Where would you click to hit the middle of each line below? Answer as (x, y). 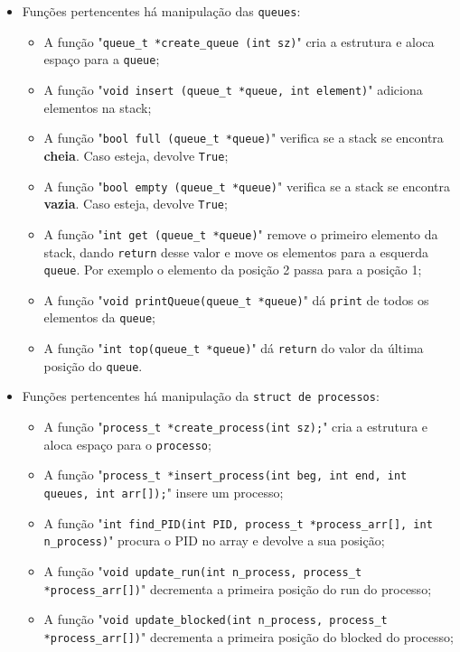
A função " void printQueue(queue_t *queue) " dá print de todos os (236, 299)
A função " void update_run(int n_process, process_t (203, 571)
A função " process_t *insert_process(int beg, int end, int (225, 475)
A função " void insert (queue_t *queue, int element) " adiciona (233, 89)
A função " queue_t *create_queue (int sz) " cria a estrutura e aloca (239, 41)
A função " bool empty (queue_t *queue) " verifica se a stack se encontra (247, 186)
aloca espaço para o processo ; (127, 444)
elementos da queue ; (99, 317)
